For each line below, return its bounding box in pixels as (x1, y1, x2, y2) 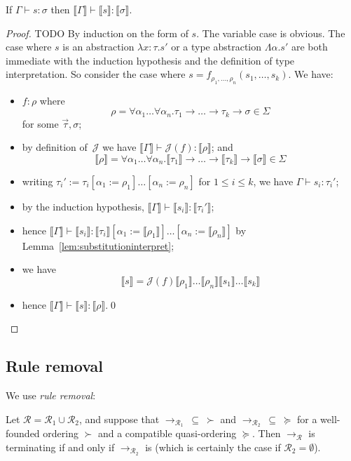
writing (22, 174, 53, 189)
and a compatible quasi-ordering (97, 426, 237, 441)
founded (6, 426, 40, 441)
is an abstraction (62, 39, 135, 54)
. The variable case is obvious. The (196, 25, 345, 40)
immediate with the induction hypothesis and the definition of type (6, 53, 295, 67)
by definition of (22, 140, 88, 154)
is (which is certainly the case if (145, 440, 281, 455)
